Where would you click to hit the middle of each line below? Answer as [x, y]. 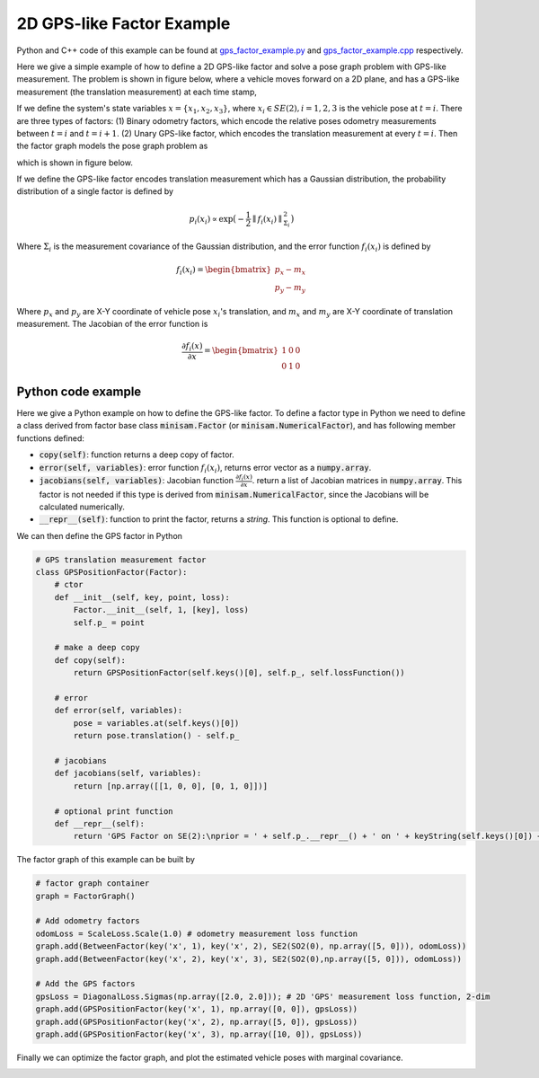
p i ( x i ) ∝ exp [211, 220]
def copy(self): [90, 660]
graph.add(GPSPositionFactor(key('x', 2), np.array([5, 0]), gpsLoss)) [197, 1021]
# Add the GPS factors [85, 984]
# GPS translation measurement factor [121, 560]
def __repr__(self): [100, 823]
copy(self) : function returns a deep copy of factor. [137, 455]
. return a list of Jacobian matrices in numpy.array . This [357, 480]
